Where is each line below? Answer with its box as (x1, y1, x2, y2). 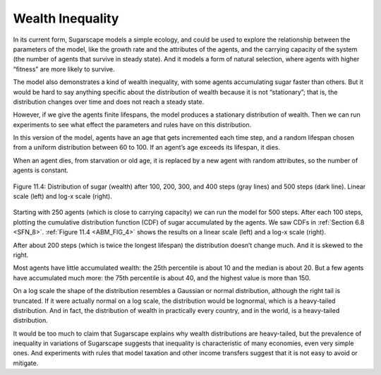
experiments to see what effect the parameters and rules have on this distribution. (13, 120, 252, 129)
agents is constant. (13, 166, 68, 174)
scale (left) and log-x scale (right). (13, 192, 112, 201)
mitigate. (13, 359, 39, 367)
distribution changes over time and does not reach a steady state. (13, 97, 205, 106)
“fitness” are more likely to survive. (13, 64, 115, 73)
